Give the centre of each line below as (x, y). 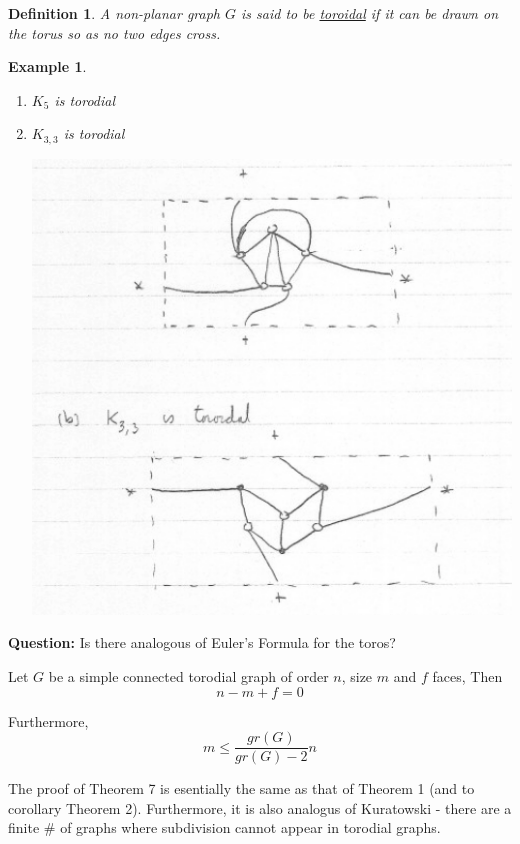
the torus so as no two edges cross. (114, 32)
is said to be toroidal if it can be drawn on (370, 13)
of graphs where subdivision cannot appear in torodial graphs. (250, 827)
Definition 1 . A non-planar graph (114, 13)
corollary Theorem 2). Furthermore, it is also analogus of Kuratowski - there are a (260, 807)
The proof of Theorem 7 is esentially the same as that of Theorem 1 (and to (241, 788)
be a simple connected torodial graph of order (188, 676)
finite (24, 827)
